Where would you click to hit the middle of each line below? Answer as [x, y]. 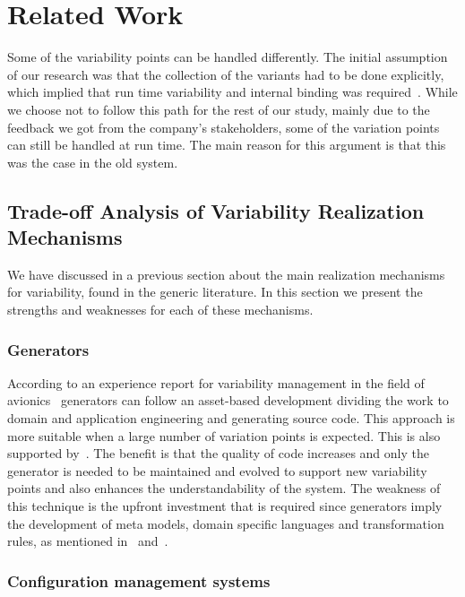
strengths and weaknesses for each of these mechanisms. [160, 310]
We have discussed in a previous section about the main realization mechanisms [226, 274]
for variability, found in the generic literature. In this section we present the [215, 292]
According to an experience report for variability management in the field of [216, 382]
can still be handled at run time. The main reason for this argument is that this [227, 145]
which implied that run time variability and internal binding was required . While [232, 92]
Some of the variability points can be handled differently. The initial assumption [228, 57]
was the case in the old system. [93, 162]
